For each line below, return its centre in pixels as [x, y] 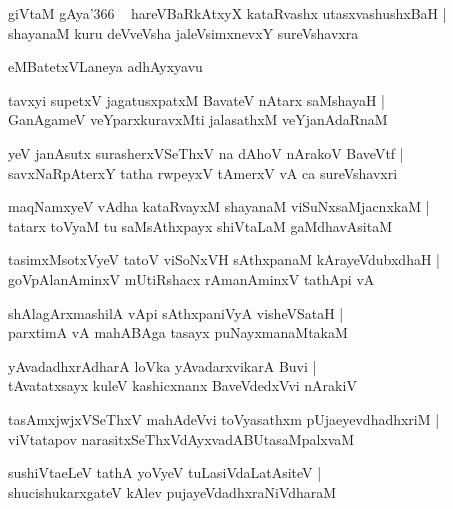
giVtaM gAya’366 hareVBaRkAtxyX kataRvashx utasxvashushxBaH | [227, 13]
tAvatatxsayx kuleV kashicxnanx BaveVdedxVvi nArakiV [182, 385]
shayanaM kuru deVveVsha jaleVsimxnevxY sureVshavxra [183, 32]
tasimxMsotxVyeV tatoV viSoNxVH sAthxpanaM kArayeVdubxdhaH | [224, 259]
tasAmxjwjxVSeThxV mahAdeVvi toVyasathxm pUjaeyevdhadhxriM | [224, 418]
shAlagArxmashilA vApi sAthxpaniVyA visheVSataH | [176, 312]
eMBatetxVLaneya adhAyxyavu [105, 66]
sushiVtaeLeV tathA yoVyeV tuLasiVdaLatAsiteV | [165, 472]
